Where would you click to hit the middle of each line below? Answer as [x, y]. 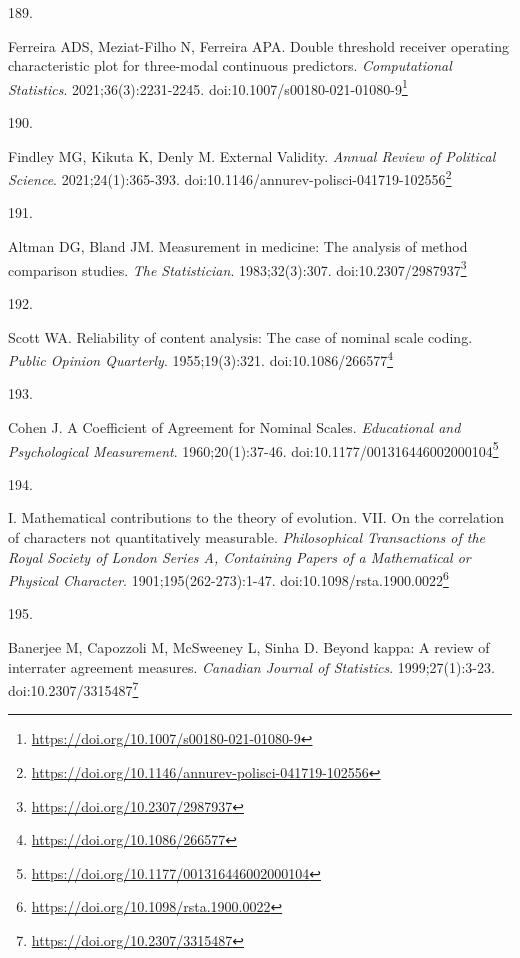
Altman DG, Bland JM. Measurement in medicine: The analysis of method [238, 246]
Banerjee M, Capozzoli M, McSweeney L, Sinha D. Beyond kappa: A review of [249, 647]
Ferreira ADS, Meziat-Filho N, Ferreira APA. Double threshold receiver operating [259, 45]
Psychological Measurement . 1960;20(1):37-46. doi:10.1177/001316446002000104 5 [253, 449]
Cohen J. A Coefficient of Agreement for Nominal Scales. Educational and [234, 426]
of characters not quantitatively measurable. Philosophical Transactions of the [246, 536]
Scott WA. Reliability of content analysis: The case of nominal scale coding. [240, 336]
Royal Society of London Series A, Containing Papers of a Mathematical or [239, 556]
